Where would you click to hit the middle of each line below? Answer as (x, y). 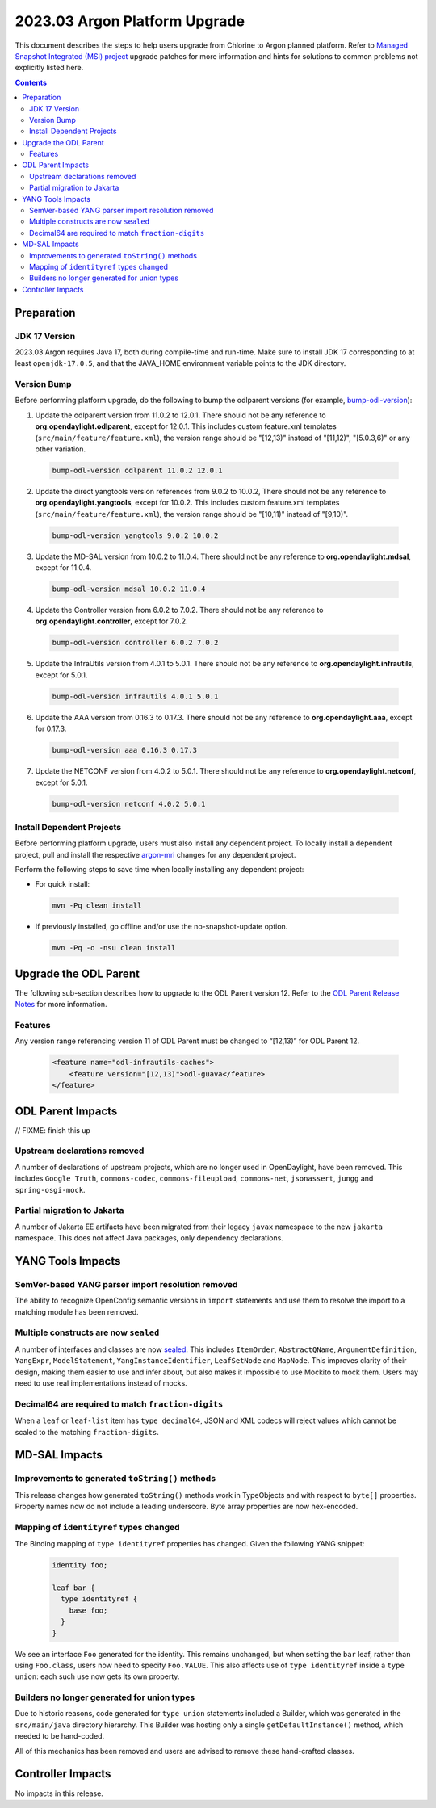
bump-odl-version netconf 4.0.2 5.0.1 (129, 804)
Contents (31, 82)
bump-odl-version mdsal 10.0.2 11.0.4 (129, 589)
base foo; (88, 1610)
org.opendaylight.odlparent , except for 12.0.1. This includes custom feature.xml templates (186, 426)
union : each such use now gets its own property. (97, 1676)
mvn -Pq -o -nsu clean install (114, 948)
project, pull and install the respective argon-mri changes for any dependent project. (155, 854)
